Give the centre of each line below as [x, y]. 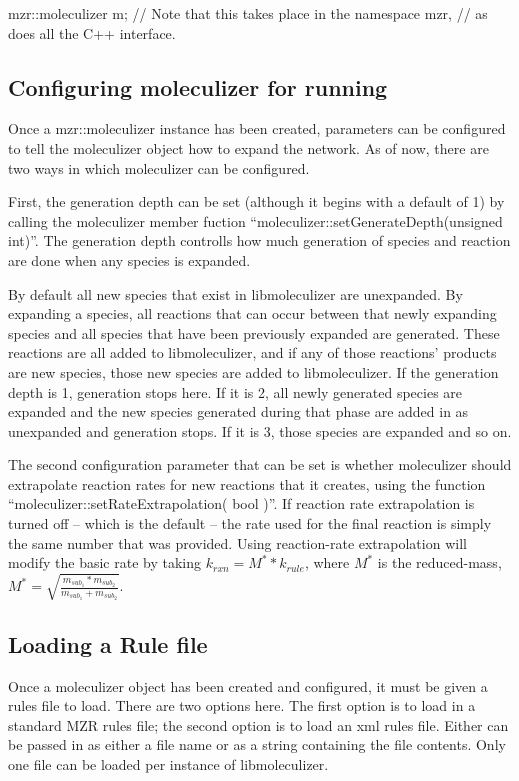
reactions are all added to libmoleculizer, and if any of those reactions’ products [252, 352]
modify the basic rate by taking [105, 562]
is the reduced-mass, [439, 562]
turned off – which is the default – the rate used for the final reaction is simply [250, 523]
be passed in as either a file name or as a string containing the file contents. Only [257, 744]
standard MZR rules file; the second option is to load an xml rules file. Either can [258, 724]
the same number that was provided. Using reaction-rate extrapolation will [237, 542]
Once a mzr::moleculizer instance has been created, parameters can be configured [257, 128]
